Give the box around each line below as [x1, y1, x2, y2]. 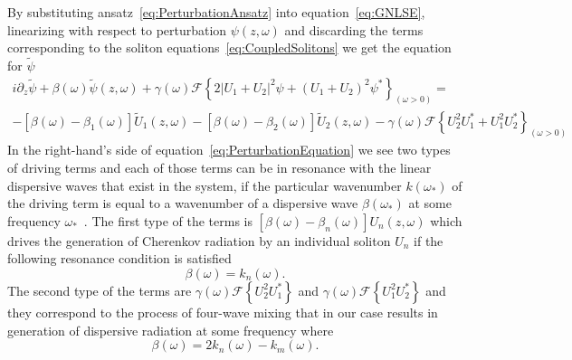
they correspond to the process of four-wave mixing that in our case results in [7, 302, 438, 321]
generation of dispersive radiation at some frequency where [7, 320, 334, 339]
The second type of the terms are [7, 280, 192, 299]
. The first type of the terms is [83, 211, 253, 230]
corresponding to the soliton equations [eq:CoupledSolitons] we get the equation [7, 38, 452, 57]
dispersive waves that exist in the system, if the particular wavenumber [7, 175, 402, 194]
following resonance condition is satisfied [7, 249, 232, 268]
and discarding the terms [284, 20, 424, 39]
